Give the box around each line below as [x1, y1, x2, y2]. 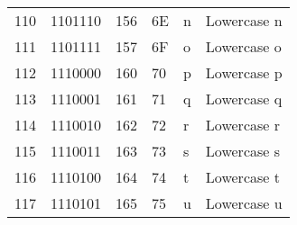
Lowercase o [205, 36, 282, 57]
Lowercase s [205, 140, 281, 161]
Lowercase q [205, 88, 283, 109]
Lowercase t [205, 166, 280, 187]
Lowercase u [205, 193, 283, 213]
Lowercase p [205, 62, 283, 83]
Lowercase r [205, 114, 281, 135]
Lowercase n [205, 10, 283, 31]
